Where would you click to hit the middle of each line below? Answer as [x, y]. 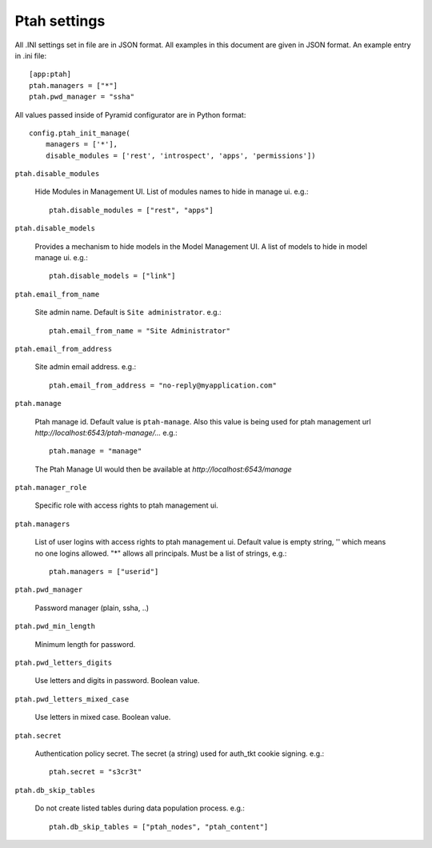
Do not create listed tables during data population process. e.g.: [140, 808]
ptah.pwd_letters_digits [63, 663]
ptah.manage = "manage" [96, 451]
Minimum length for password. [85, 644]
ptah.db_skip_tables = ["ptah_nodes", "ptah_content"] [159, 826]
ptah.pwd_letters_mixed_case [72, 699]
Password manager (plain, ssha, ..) [92, 608]
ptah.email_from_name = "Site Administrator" [140, 331]
